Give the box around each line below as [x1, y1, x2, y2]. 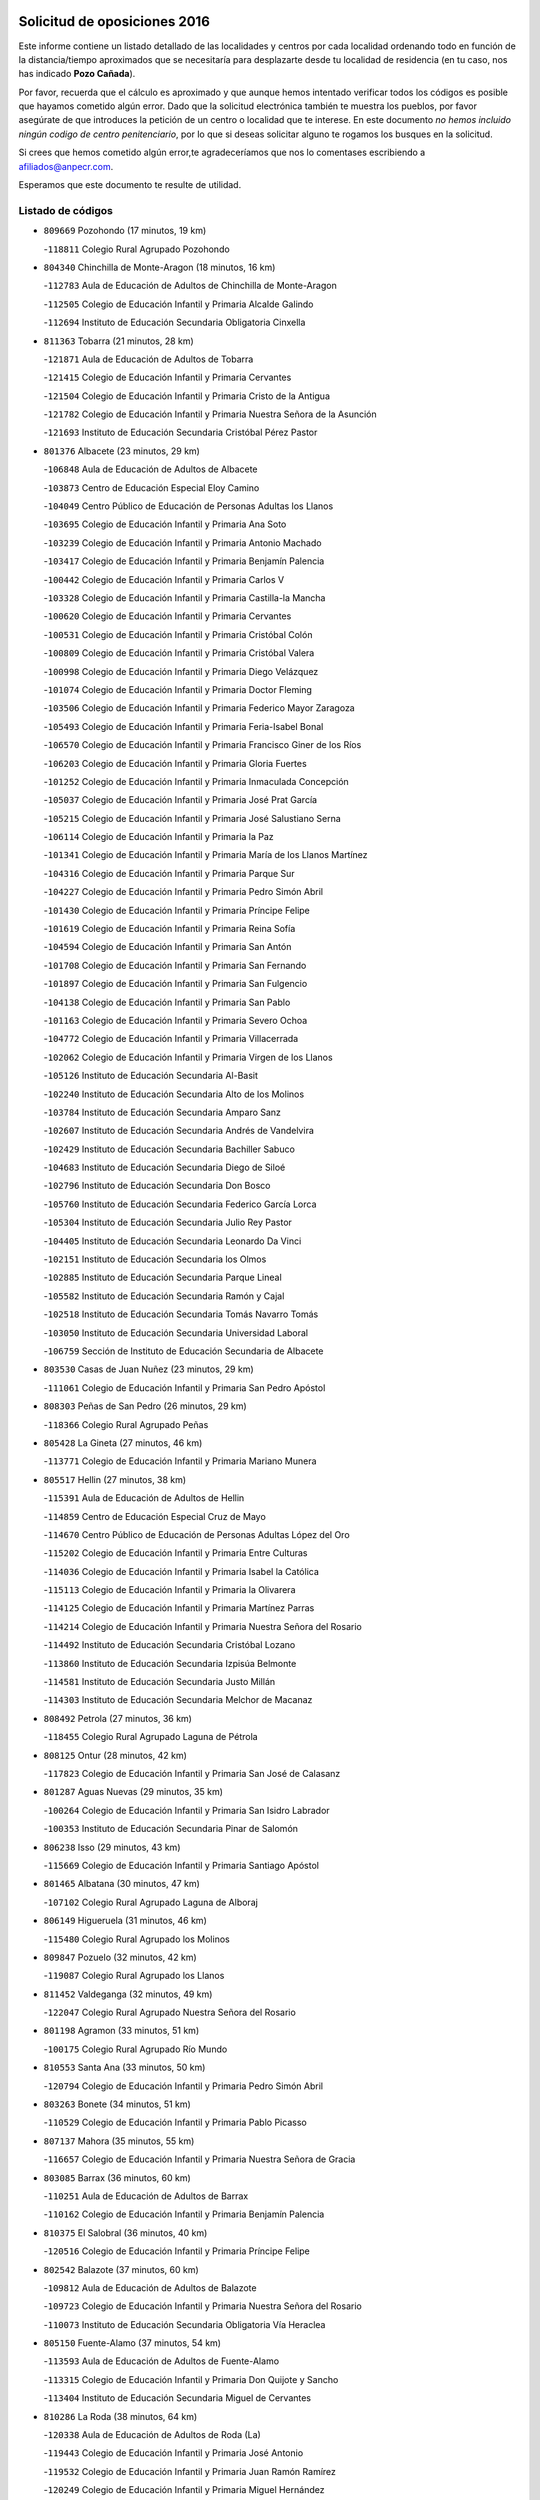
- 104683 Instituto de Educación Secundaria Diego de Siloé [43, 1161, 286, 1174]
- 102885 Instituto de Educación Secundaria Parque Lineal [43, 1271, 282, 1284]
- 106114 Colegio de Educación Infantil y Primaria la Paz [43, 831, 274, 843]
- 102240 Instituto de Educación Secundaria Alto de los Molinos [43, 1088, 305, 1100]
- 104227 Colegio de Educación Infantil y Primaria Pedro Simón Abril [43, 886, 324, 898]
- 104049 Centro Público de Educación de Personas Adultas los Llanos [43, 500, 334, 512]
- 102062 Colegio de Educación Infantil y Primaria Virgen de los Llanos [43, 1051, 334, 1063]
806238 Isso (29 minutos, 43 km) [43, 1841, 181, 1853]
